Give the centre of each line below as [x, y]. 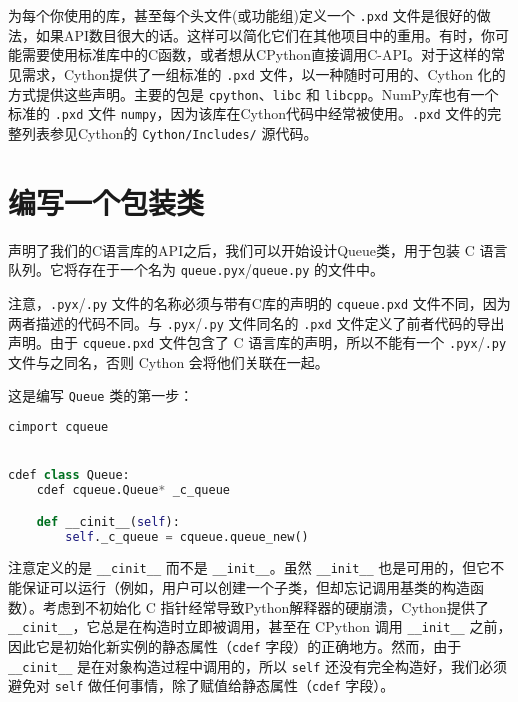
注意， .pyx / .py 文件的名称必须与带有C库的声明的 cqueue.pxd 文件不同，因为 [259, 302]
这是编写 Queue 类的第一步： [101, 395]
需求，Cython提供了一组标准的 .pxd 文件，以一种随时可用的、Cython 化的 [263, 73]
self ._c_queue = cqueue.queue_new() [187, 536]
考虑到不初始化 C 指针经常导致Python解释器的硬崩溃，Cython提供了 [265, 606]
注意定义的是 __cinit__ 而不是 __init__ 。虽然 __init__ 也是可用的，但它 [249, 567]
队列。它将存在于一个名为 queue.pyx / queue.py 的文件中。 [196, 269]
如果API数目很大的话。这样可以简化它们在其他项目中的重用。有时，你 [265, 34]
